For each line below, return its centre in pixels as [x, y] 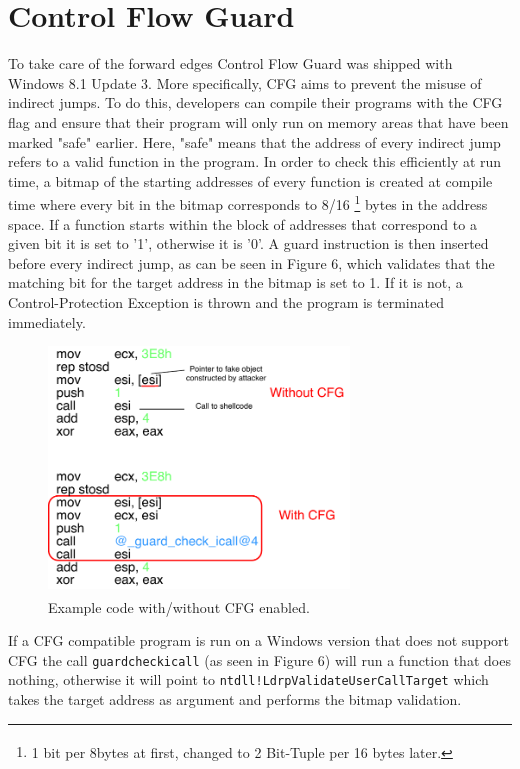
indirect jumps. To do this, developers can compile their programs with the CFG [255, 102]
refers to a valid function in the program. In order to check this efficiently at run [255, 161]
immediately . [47, 321]
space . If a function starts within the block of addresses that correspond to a [242, 223]
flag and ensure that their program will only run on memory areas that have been [258, 121]
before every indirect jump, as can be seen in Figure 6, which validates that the [251, 262]
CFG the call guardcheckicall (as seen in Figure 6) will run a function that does [259, 659]
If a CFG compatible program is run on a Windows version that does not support [259, 640]
